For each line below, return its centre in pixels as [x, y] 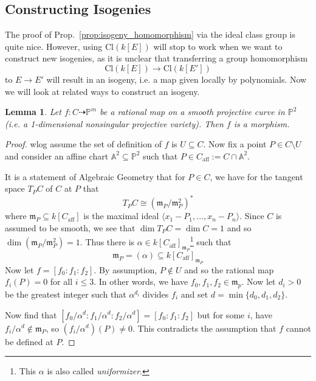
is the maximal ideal [121, 216]
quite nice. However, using [54, 46]
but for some [221, 314]
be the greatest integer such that [66, 294]
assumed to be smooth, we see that [70, 227]
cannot [298, 328]
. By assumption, [125, 269]
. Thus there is [107, 242]
